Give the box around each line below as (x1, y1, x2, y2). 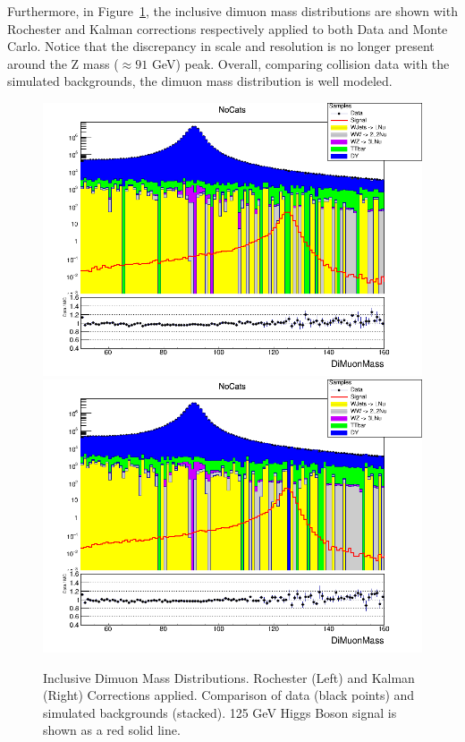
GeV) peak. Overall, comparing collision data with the (151, 54, 450, 72)
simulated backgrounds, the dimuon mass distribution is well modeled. (7, 72, 393, 90)
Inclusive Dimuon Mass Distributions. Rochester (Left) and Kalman (43, 668, 415, 687)
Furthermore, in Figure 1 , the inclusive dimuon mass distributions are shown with (7, 2, 458, 20)
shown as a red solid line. (43, 721, 181, 739)
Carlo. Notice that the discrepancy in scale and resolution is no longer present (7, 37, 435, 55)
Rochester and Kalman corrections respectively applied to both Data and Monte (7, 19, 448, 38)
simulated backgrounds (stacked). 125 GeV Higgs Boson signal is (43, 703, 397, 721)
